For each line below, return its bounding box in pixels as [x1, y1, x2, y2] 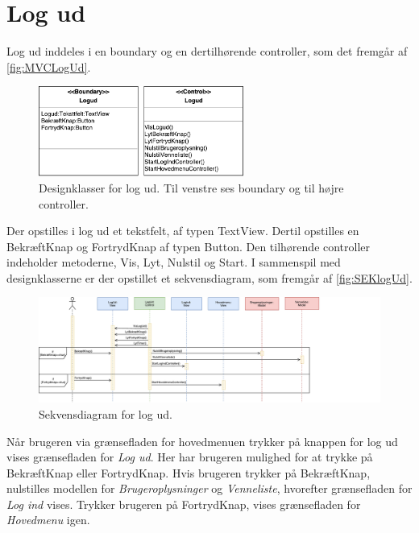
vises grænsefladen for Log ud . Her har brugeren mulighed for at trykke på [6, 448, 373, 465]
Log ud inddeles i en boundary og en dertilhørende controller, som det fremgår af [6, 43, 408, 60]
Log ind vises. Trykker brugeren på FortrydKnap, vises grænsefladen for [6, 495, 361, 512]
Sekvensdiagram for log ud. [39, 405, 172, 422]
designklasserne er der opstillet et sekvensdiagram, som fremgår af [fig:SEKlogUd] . [6, 269, 413, 286]
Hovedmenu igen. [6, 511, 90, 528]
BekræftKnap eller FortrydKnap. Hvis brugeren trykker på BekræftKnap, [6, 464, 371, 481]
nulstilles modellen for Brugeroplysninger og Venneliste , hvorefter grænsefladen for [6, 480, 413, 497]
